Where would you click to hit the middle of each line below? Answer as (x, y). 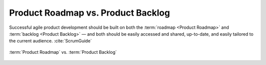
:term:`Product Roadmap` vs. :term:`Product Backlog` (63, 52)
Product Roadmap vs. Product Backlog (89, 13)
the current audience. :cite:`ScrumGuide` (50, 41)
